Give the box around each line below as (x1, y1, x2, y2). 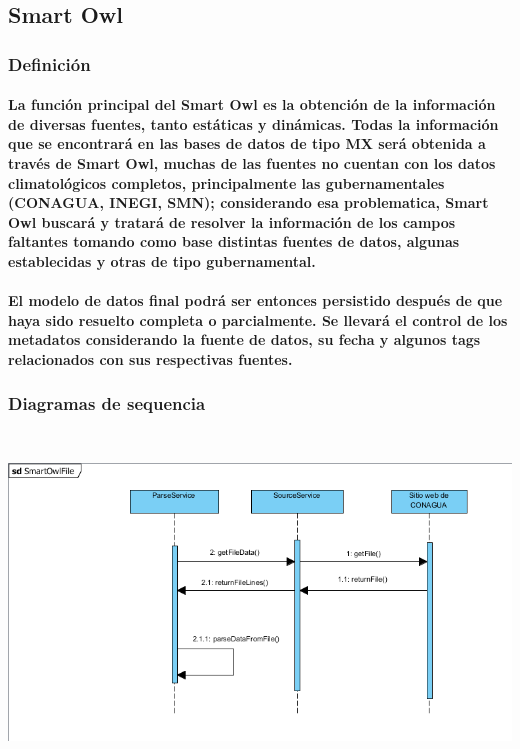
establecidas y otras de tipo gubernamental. (8, 250, 316, 271)
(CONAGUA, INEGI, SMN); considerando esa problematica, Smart (8, 192, 489, 213)
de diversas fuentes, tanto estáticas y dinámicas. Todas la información (8, 113, 499, 134)
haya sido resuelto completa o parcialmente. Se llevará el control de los (8, 309, 508, 330)
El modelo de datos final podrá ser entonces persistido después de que (8, 290, 503, 311)
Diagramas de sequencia (8, 391, 206, 416)
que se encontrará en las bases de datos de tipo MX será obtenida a (8, 133, 486, 154)
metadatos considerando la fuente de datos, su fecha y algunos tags (8, 329, 481, 350)
